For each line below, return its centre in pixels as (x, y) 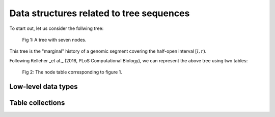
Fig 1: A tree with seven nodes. (54, 40)
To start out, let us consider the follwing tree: (57, 28)
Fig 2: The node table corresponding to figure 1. (72, 72)
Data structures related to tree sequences (100, 13)
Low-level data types (44, 86)
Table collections (37, 103)
